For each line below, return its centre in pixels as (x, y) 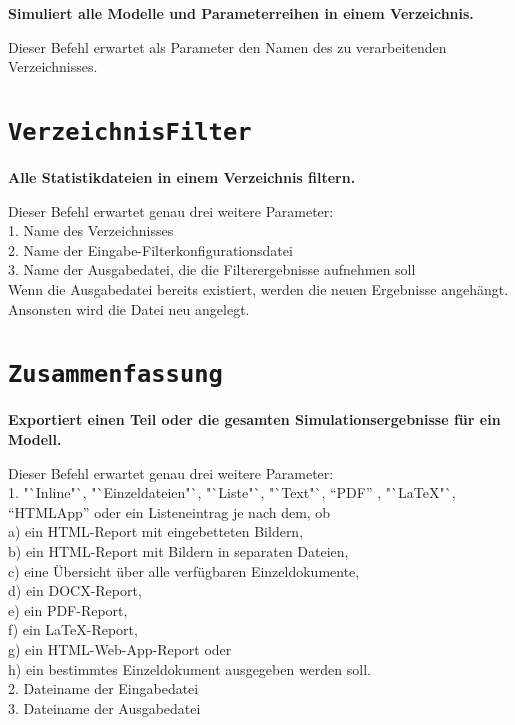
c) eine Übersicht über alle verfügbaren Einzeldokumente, (184, 570)
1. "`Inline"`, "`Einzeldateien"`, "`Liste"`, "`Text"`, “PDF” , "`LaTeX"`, (232, 492)
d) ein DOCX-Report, (75, 590)
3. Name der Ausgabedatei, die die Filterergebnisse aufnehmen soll (212, 269)
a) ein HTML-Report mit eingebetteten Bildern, (156, 531)
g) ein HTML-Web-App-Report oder (120, 648)
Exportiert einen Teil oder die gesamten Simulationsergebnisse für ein (254, 419)
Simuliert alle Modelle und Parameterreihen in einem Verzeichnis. (241, 13)
